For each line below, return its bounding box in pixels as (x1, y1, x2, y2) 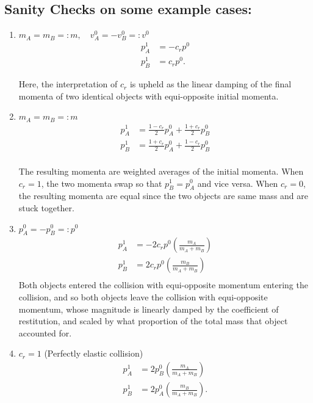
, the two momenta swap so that (41, 176, 162, 189)
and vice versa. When (197, 176, 278, 189)
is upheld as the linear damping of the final (129, 78, 292, 90)
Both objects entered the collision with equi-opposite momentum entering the (18, 278, 308, 291)
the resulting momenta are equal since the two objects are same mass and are (18, 189, 308, 202)
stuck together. (18, 201, 74, 214)
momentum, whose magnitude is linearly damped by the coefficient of (18, 302, 279, 315)
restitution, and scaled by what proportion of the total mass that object (18, 314, 288, 327)
